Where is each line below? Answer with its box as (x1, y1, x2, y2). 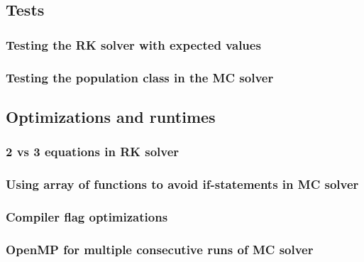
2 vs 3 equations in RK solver (6, 143, 180, 160)
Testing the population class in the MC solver (6, 68, 274, 86)
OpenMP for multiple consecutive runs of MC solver (6, 240, 314, 258)
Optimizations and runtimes (6, 105, 216, 127)
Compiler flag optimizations (6, 207, 168, 225)
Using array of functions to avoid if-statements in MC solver (6, 175, 359, 193)
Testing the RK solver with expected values (6, 36, 261, 53)
